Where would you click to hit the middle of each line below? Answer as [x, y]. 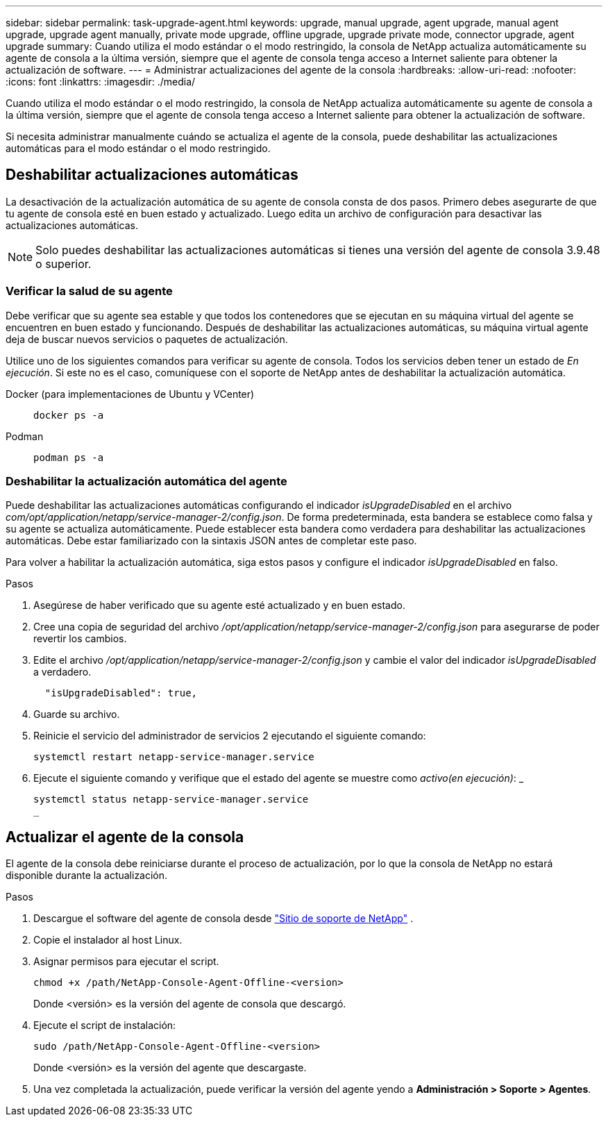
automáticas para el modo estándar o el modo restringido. [138, 148]
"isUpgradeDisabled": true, [121, 693]
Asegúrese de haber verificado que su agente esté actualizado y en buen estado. [219, 605]
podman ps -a [69, 457]
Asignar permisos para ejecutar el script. [126, 962]
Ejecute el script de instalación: [105, 1025]
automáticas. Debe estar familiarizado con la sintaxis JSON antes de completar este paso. [211, 541]
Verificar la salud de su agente [89, 291]
